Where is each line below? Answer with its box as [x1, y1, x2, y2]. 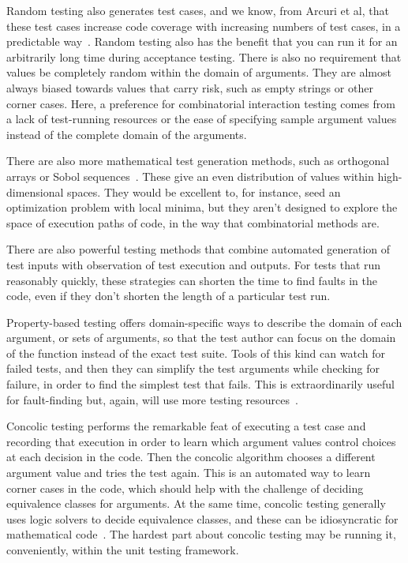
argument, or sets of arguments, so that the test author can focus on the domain [6, 329, 396, 346]
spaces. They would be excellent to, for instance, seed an [67, 183, 341, 200]
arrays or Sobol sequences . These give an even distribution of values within [6, 167, 374, 184]
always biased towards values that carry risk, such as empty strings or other [6, 79, 373, 96]
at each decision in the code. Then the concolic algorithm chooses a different [6, 449, 376, 465]
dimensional [6, 183, 64, 200]
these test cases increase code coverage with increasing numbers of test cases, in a [6, 17, 401, 34]
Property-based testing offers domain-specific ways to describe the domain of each [6, 313, 402, 330]
